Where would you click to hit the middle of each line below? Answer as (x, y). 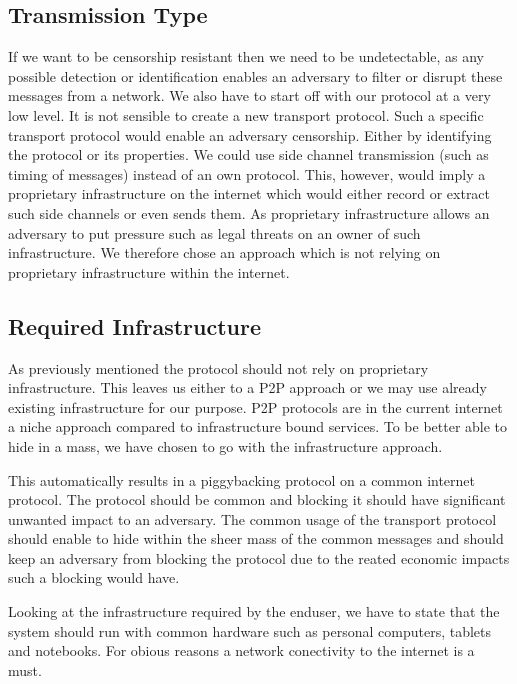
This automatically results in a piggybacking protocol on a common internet (242, 479)
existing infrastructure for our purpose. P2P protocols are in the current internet (255, 406)
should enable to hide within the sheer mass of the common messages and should (256, 538)
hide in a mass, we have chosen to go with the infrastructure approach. (225, 445)
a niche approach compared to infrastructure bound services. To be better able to (258, 426)
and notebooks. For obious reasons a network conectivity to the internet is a (241, 650)
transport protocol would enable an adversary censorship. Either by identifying (250, 134)
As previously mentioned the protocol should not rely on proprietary (218, 367)
